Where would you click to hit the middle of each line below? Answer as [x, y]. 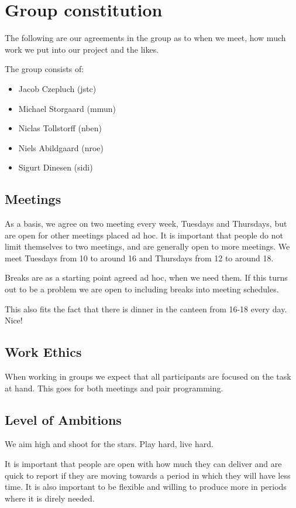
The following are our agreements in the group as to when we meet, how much [145, 38]
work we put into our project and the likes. [82, 49]
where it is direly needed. [50, 498]
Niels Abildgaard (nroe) [61, 147]
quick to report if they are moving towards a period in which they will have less [148, 475]
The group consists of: [44, 69]
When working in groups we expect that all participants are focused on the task [148, 376]
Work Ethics [43, 352]
